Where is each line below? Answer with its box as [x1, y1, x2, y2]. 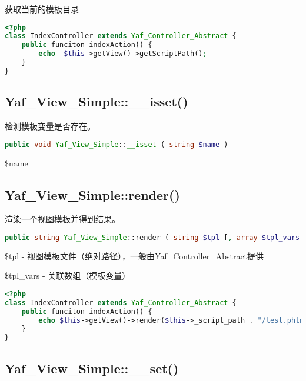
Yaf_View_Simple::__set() [5, 359, 179, 377]
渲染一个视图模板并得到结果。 [5, 213, 120, 225]
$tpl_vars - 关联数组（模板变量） [5, 269, 131, 282]
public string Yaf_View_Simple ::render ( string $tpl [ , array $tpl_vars [5, 233, 300, 242]
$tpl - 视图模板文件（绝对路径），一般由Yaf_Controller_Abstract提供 [5, 249, 264, 262]
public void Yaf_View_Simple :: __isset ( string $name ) [5, 140, 228, 149]
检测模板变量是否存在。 [5, 120, 95, 132]
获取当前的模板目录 [5, 3, 79, 15]
